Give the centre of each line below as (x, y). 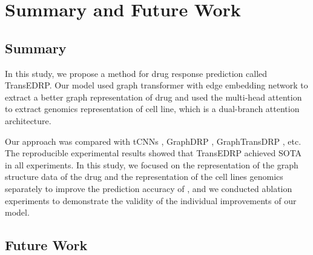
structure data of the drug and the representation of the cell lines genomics (144, 177)
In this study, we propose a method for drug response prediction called (136, 73)
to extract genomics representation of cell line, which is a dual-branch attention (152, 109)
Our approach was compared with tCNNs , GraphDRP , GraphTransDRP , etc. (153, 141)
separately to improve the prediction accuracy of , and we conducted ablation (149, 188)
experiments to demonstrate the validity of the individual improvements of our (151, 200)
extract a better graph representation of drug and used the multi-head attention (153, 97)
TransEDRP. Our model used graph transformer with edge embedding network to (156, 85)
